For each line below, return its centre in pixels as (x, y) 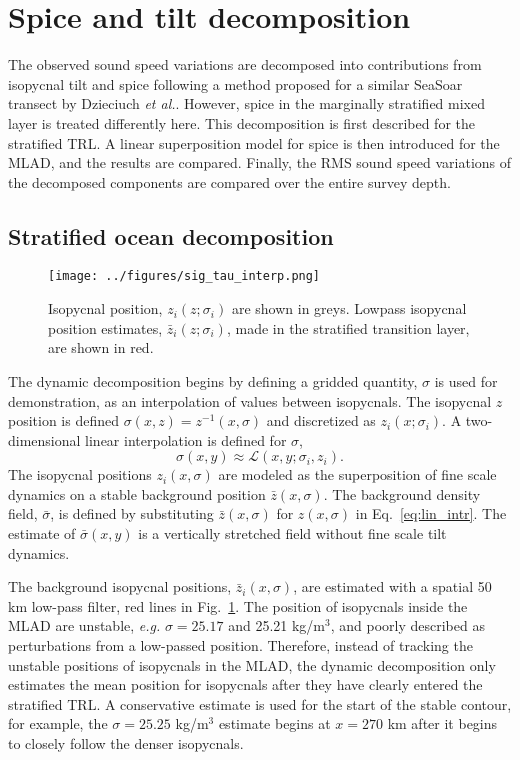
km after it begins (442, 723)
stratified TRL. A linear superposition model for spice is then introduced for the (254, 142)
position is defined (64, 420)
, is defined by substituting (132, 513)
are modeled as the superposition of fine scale (357, 474)
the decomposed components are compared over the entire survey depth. (229, 181)
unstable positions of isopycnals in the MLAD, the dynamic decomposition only (252, 664)
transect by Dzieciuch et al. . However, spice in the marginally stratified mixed (246, 103)
